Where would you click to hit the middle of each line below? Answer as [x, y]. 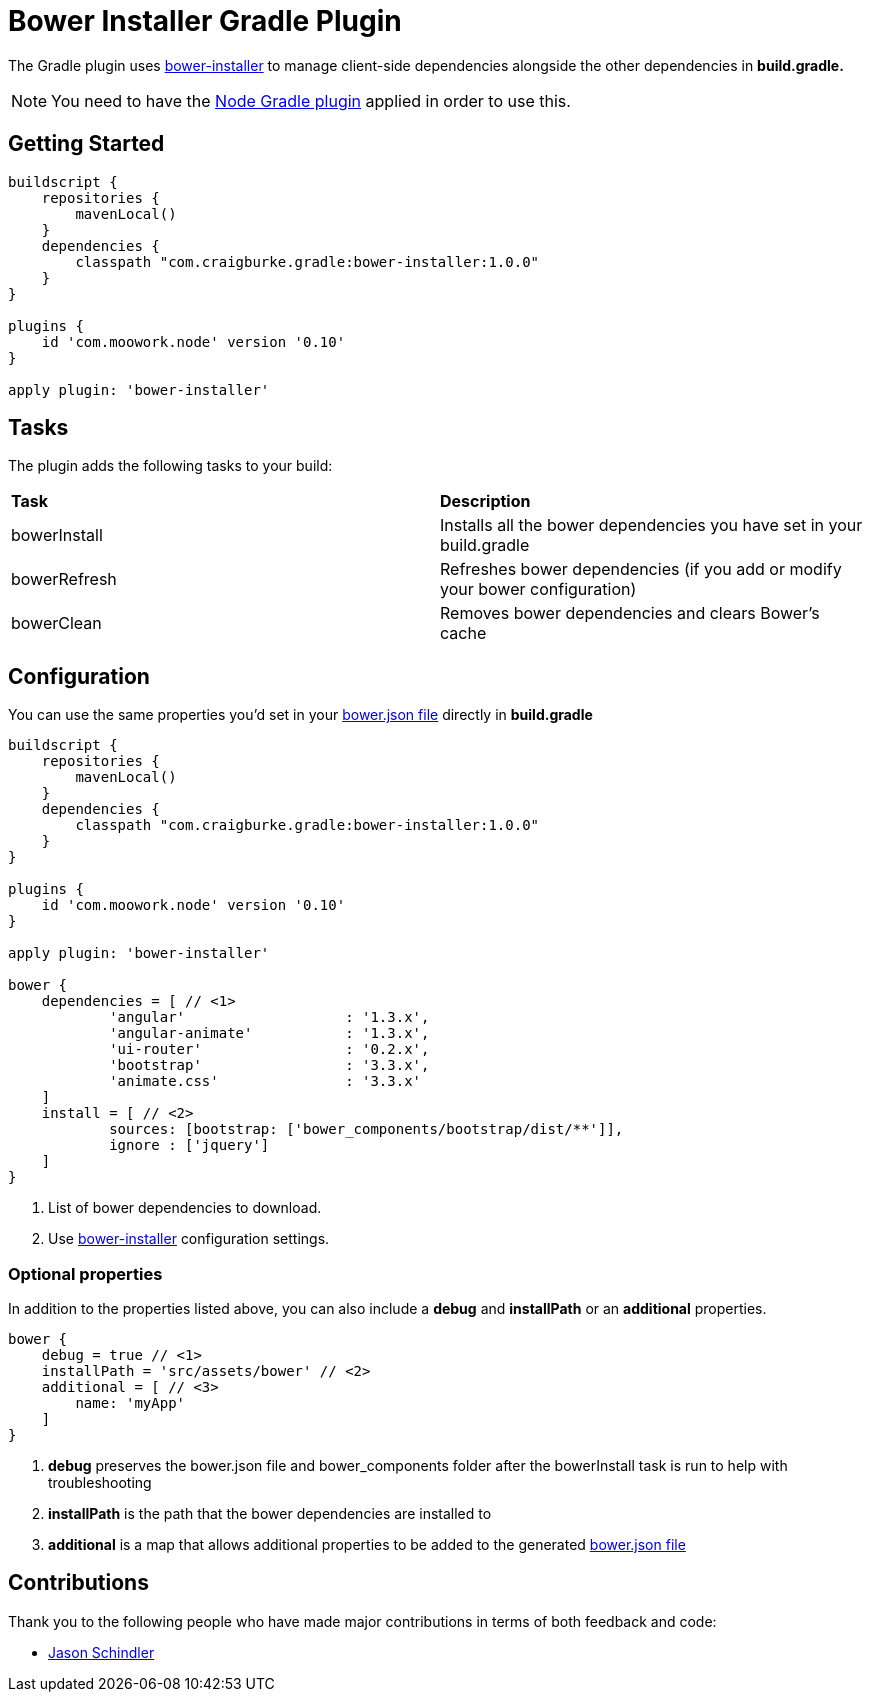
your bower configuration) [538, 589]
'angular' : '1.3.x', [269, 1017]
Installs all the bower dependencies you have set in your [651, 525]
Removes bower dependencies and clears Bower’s [630, 613]
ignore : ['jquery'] [189, 1145]
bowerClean [56, 623]
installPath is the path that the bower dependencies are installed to [270, 1514]
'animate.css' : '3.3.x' [265, 1081]
